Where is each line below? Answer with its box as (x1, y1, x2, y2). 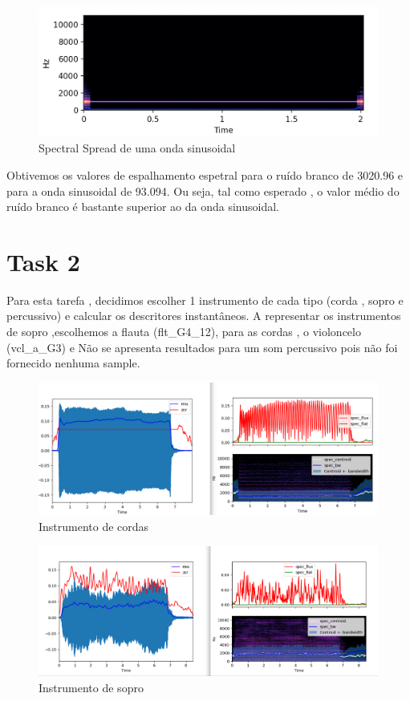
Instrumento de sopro (39, 679, 144, 695)
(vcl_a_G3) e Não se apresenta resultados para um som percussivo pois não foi (6, 338, 398, 355)
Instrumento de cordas (39, 518, 149, 534)
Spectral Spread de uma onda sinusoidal (39, 140, 236, 156)
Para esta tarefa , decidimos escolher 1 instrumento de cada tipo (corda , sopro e (6, 291, 404, 308)
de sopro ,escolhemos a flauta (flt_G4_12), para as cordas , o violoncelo (6, 323, 361, 339)
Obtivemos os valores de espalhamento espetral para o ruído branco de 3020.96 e (6, 166, 404, 183)
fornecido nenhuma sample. (6, 355, 140, 371)
